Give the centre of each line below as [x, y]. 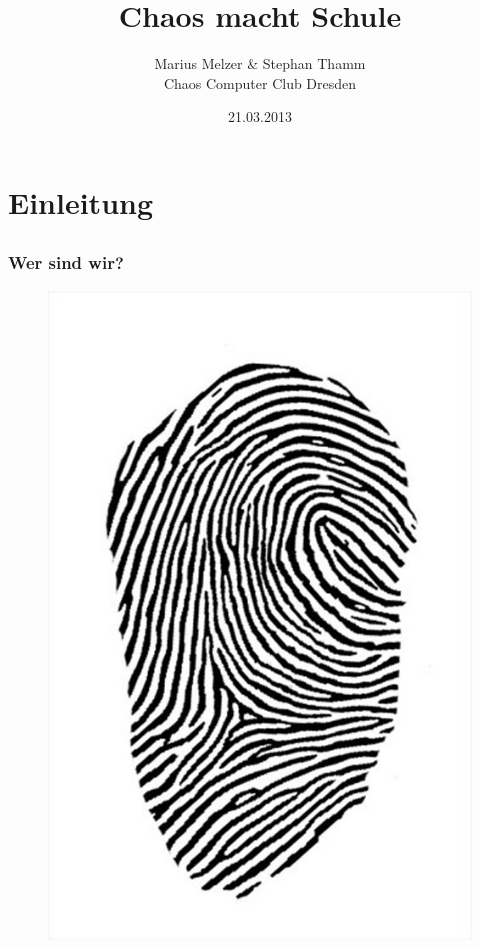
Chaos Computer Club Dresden [260, 82]
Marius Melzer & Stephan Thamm [260, 63]
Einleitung [81, 201]
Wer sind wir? [66, 262]
